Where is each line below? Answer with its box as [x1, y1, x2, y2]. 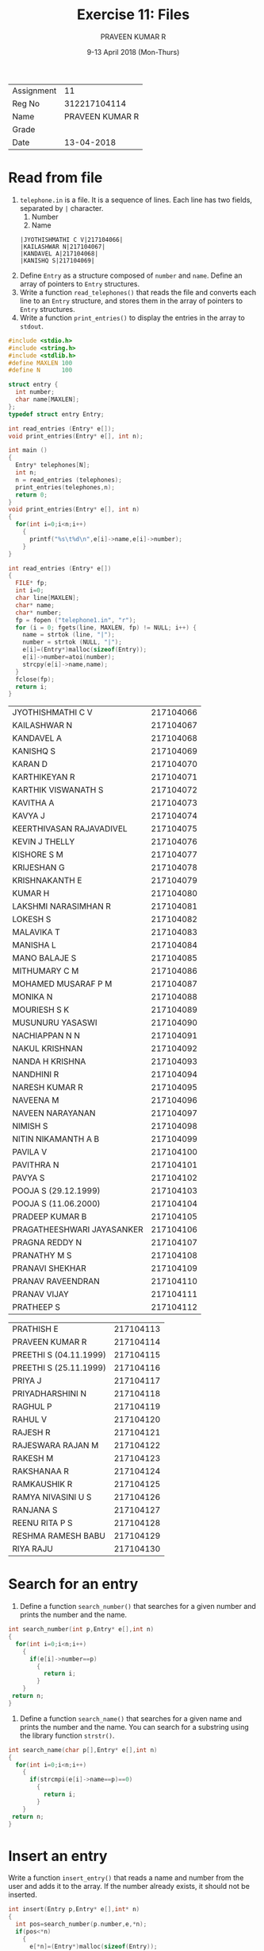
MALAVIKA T [12, 927, 61, 938]
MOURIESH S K [12, 1004, 70, 1015]
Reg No [12, 98, 40, 109]
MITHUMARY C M [12, 965, 79, 976]
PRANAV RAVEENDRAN [12, 1275, 101, 1287]
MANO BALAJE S [12, 952, 77, 964]
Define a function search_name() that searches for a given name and [19, 1713, 243, 1723]
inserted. [8, 1890, 37, 1899]
